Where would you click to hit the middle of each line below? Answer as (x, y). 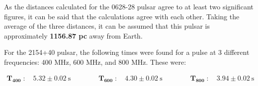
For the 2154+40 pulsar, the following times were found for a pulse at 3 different (127, 52)
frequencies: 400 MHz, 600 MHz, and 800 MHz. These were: (95, 62)
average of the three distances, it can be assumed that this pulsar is (107, 26)
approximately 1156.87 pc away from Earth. (73, 35)
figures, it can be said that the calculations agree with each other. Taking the (122, 16)
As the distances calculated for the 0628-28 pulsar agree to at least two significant (129, 6)
